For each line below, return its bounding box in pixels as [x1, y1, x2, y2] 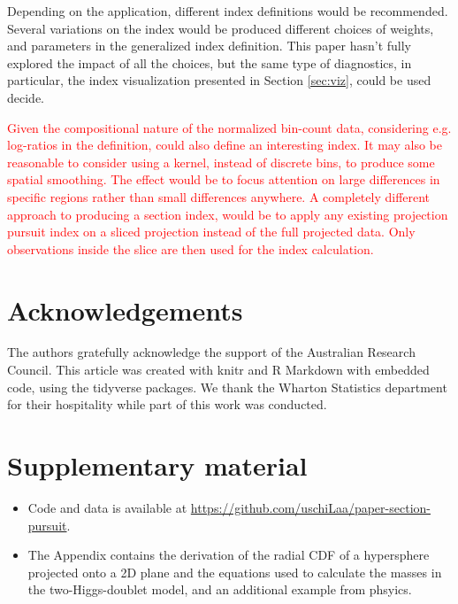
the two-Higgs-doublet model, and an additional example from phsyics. [27, 580, 412, 599]
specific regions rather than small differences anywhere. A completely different [7, 187, 431, 205]
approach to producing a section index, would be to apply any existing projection [7, 205, 448, 223]
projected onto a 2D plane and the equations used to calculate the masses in [27, 562, 442, 581]
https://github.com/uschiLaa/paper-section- [190, 498, 431, 516]
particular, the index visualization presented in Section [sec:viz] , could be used [7, 71, 431, 89]
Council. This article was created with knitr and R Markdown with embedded [7, 360, 430, 379]
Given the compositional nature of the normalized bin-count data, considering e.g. [7, 118, 452, 136]
